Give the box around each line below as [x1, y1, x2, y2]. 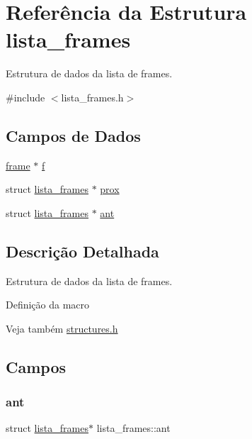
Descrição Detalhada [6, 240, 159, 262]
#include [6, 89, 45, 104]
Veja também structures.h [6, 321, 118, 335]
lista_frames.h [61, 89, 124, 104]
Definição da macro [6, 297, 90, 312]
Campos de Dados [6, 124, 141, 146]
